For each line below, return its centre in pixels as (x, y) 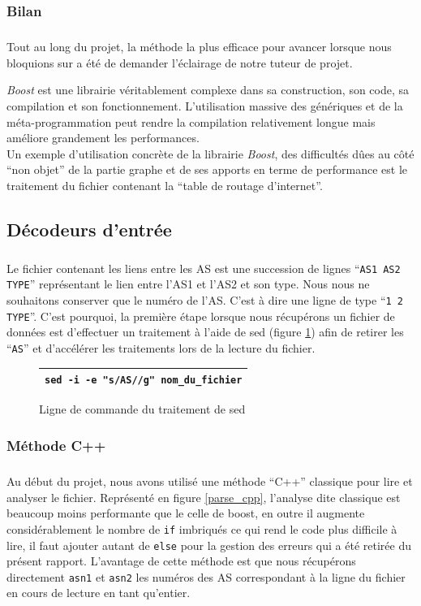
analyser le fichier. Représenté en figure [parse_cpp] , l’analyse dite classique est (204, 497)
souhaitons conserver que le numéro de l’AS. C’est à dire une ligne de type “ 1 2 (205, 300)
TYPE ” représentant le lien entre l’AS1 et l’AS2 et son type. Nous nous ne (188, 284)
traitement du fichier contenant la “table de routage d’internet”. (165, 185)
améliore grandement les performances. (103, 138)
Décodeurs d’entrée (89, 229)
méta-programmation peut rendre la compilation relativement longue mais (191, 121)
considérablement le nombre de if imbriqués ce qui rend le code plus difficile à (202, 528)
